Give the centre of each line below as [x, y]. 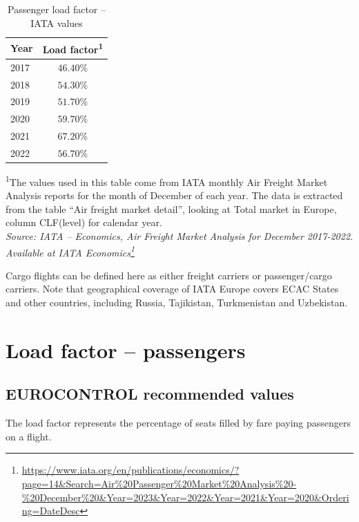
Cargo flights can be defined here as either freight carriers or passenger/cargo [169, 275]
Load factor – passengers [126, 349]
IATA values [57, 22]
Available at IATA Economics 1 [70, 251]
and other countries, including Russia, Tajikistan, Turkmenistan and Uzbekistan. [177, 302]
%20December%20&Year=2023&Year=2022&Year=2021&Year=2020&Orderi [185, 497]
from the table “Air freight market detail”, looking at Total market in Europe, [171, 208]
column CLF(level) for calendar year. [84, 222]
